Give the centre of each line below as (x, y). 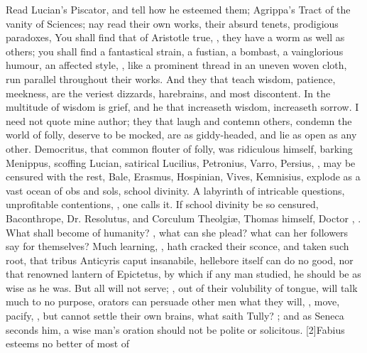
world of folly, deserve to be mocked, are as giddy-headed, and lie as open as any (181, 135)
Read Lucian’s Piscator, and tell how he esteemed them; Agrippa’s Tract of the (178, 9)
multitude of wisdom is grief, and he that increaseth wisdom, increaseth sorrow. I (182, 107)
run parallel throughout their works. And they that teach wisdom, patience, (171, 78)
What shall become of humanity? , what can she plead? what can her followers (177, 232)
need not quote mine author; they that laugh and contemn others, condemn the (179, 120)
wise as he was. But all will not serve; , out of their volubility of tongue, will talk (182, 287)
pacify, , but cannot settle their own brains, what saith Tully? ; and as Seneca (175, 316)
